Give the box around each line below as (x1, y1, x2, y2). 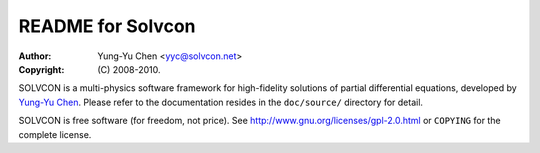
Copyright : (18, 63, 65, 75)
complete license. (18, 128, 92, 140)
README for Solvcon (18, 15, 196, 37)
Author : (18, 50, 52, 62)
